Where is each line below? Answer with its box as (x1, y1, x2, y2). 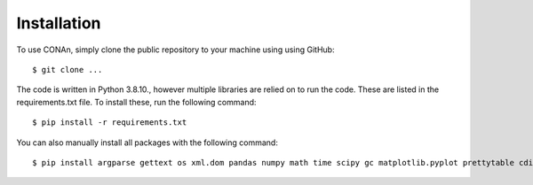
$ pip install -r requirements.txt (32, 118, 187, 127)
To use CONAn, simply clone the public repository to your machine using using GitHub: (16, 44, 335, 55)
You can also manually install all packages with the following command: (16, 137, 279, 148)
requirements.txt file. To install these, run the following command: (16, 96, 257, 107)
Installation (16, 13, 101, 33)
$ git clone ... (32, 65, 103, 74)
